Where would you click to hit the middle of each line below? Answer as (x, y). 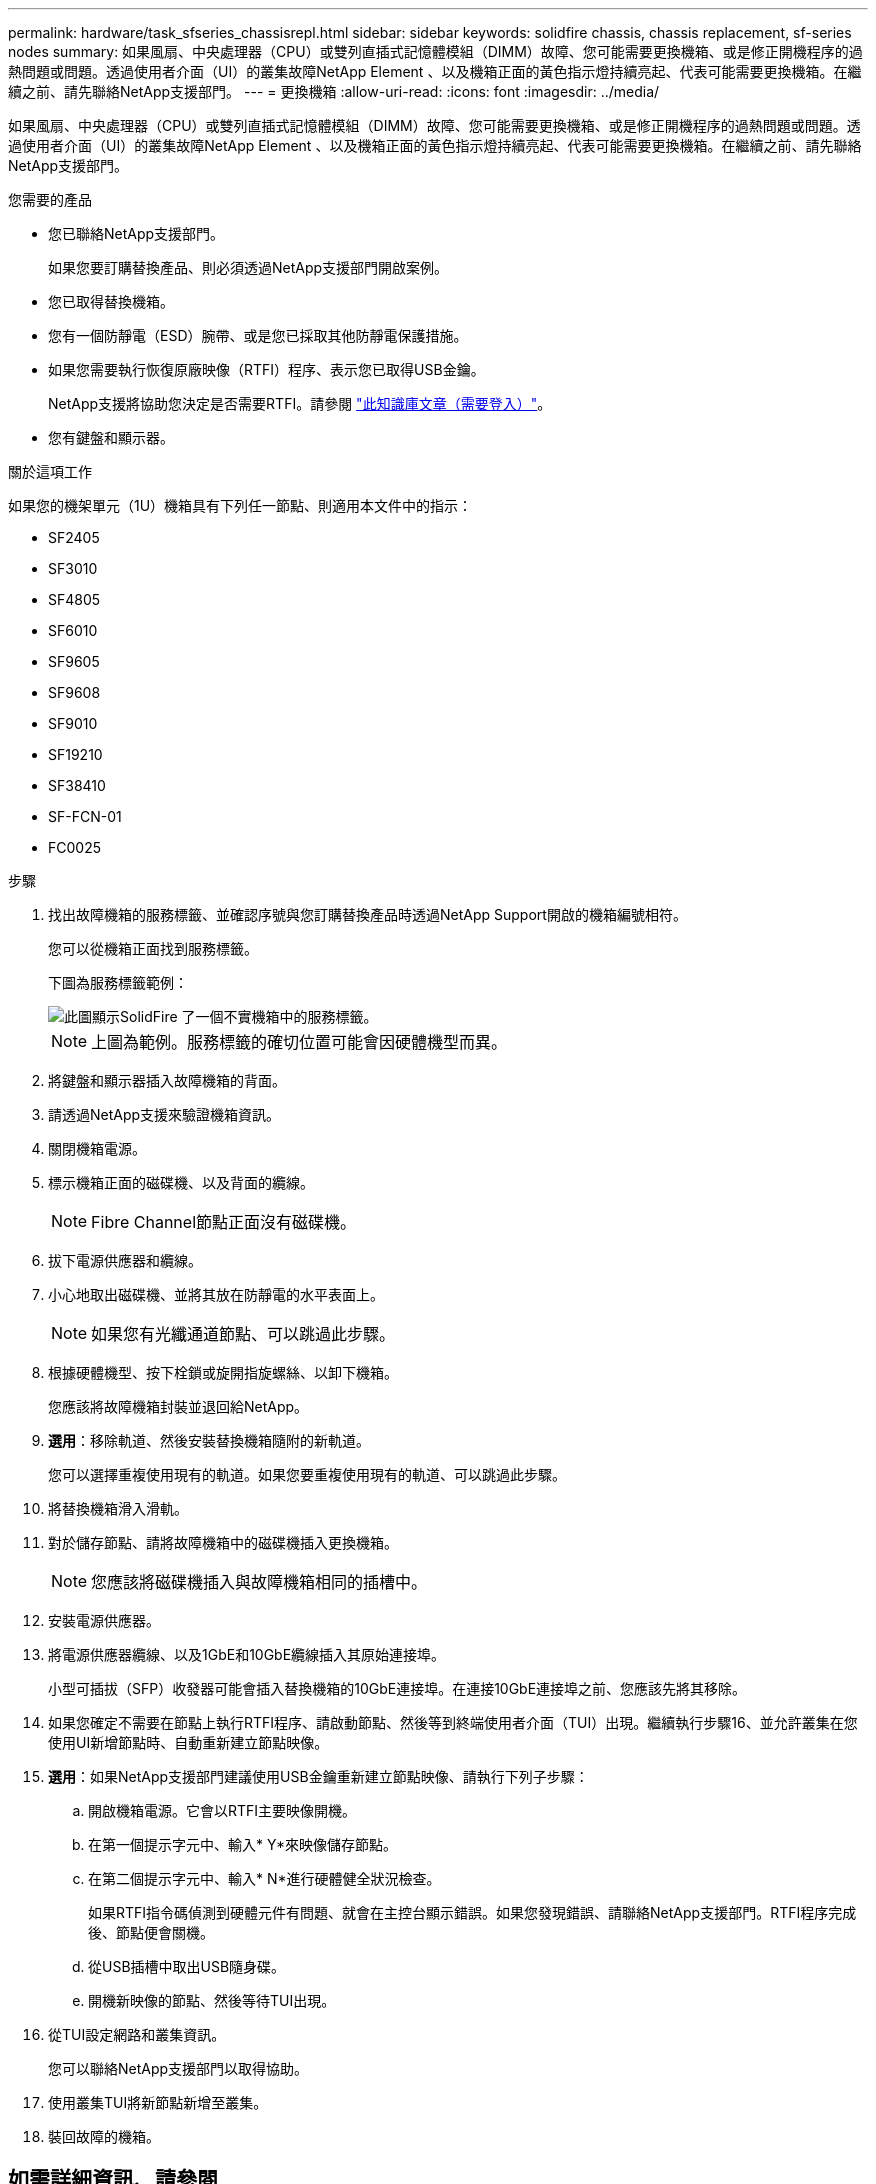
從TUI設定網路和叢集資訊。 (137, 2034)
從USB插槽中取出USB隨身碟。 (187, 1966)
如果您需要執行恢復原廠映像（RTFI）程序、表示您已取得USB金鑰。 (266, 369)
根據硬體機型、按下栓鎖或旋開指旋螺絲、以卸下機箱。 (223, 1372)
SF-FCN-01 (85, 816)
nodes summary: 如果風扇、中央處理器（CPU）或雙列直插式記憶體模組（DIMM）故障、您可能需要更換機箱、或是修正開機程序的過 (435, 51)
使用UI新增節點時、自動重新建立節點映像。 (188, 1742)
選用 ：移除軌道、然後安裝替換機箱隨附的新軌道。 (209, 1440)
